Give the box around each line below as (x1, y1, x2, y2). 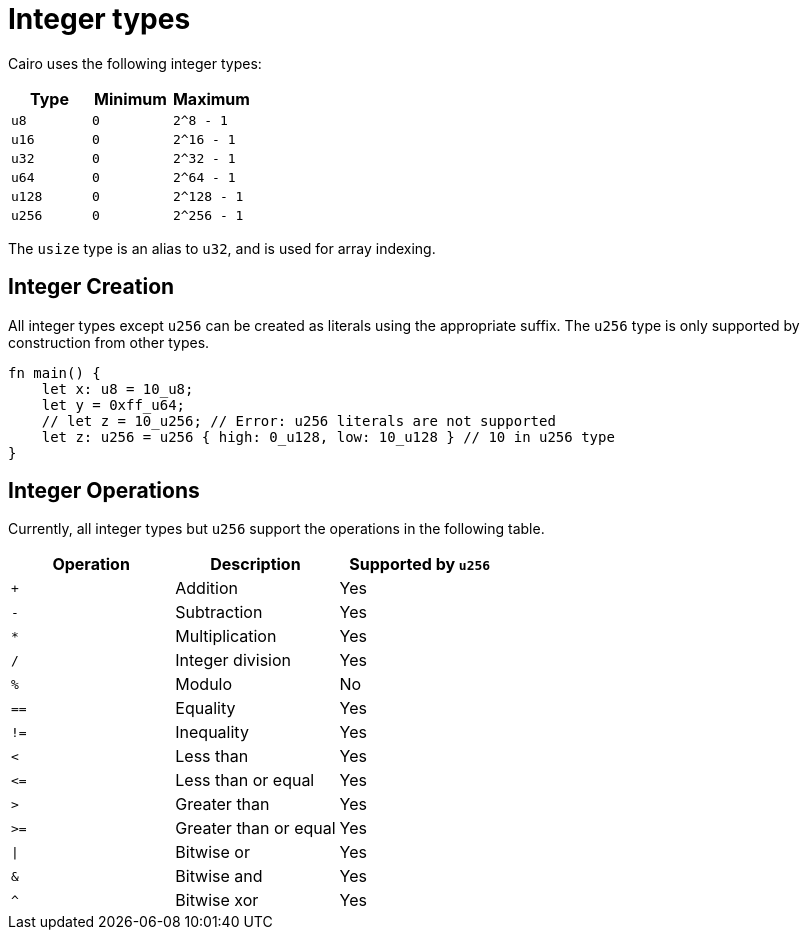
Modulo (175, 674, 233, 695)
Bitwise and (175, 866, 263, 887)
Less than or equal (175, 770, 315, 791)
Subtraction (175, 602, 263, 623)
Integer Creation (8, 274, 175, 300)
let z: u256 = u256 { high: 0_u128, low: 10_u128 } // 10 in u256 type (41, 428, 615, 445)
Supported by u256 (349, 554, 491, 575)
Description (210, 554, 301, 575)
